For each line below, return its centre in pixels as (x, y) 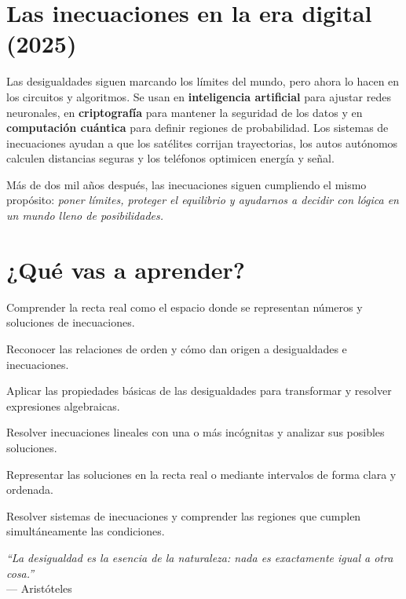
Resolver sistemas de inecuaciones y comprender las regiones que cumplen (184, 515)
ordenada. (30, 489)
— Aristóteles (39, 588)
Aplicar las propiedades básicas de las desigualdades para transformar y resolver (199, 391)
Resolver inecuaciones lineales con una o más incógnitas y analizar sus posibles (196, 432)
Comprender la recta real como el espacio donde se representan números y (185, 307)
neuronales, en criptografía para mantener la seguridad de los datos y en (185, 112)
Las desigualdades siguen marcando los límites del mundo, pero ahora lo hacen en (203, 81)
